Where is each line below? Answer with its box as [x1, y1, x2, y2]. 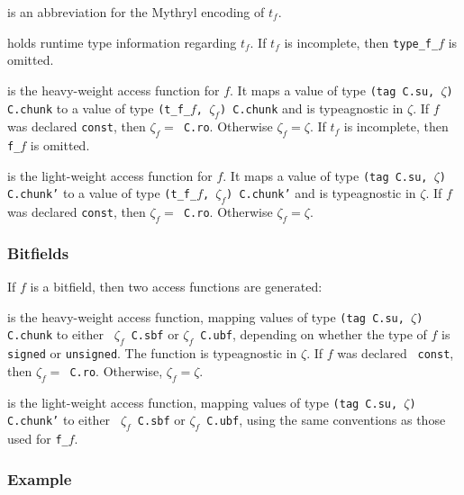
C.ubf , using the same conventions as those [206, 410, 446, 429]
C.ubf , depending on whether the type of [200, 325, 427, 344]
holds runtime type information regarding [7, 32, 237, 51]
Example [7, 467, 72, 490]
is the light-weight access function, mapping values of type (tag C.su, [7, 392, 398, 411]
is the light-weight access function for [7, 166, 213, 184]
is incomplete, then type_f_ [284, 32, 439, 51]
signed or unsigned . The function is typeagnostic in [7, 344, 297, 363]
